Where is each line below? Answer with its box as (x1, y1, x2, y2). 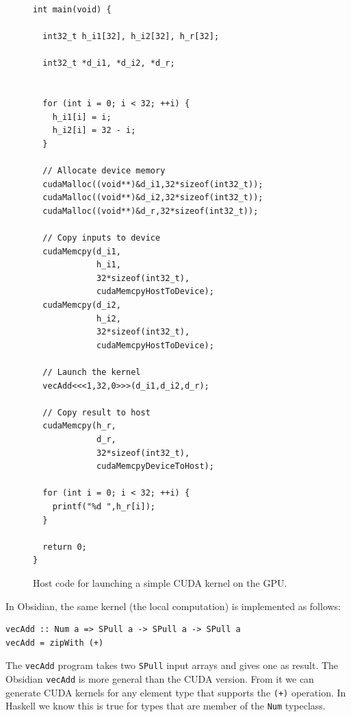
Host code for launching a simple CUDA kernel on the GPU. (33, 575, 287, 590)
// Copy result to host (42, 407, 151, 417)
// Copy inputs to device (42, 233, 161, 243)
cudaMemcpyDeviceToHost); (96, 461, 214, 472)
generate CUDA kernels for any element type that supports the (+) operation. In (5, 685, 346, 699)
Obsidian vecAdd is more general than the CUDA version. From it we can (5, 671, 314, 685)
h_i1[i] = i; (52, 112, 112, 122)
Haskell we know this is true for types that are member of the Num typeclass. (5, 698, 326, 713)
